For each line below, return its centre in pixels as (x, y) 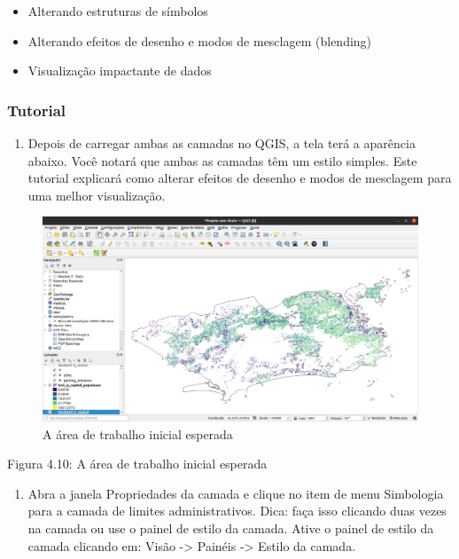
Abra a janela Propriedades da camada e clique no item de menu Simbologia (236, 493)
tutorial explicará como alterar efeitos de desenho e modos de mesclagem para (240, 178)
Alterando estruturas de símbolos (118, 11)
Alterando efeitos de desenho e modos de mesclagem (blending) (200, 40)
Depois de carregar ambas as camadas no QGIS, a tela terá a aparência (222, 143)
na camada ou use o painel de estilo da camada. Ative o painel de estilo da (231, 528)
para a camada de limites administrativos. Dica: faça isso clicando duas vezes (237, 511)
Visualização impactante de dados (120, 71)
